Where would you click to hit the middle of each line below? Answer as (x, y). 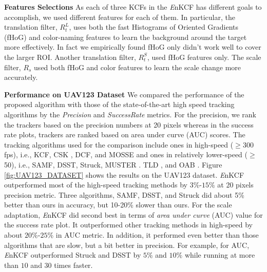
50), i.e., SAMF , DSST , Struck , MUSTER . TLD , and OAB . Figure (113, 164)
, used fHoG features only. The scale (204, 57)
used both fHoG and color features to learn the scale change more (138, 67)
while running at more (220, 255)
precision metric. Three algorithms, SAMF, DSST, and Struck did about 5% (124, 194)
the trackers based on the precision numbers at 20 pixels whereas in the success (129, 124)
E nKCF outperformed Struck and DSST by (73, 255)
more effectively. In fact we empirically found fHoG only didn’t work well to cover (133, 47)
